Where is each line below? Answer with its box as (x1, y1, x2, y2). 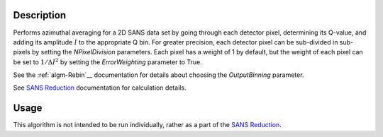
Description (13, 9, 67, 21)
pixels (13, 48, 31, 56)
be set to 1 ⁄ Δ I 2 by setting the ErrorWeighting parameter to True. (13, 57, 202, 66)
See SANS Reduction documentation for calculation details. (13, 83, 187, 92)
